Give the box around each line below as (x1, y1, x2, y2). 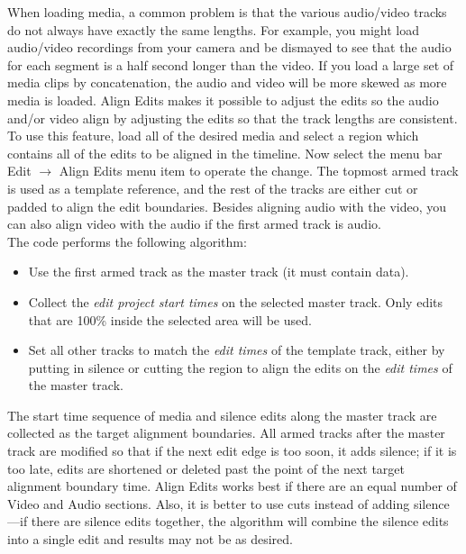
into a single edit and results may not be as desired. (7, 530, 294, 549)
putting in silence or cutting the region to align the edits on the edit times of (28, 358, 452, 377)
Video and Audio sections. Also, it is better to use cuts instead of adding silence (7, 494, 450, 513)
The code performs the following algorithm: (7, 232, 247, 250)
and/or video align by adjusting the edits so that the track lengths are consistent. (7, 108, 458, 127)
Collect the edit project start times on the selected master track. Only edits (28, 292, 443, 311)
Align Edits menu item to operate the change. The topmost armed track (59, 161, 459, 180)
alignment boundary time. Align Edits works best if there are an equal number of (7, 477, 457, 495)
